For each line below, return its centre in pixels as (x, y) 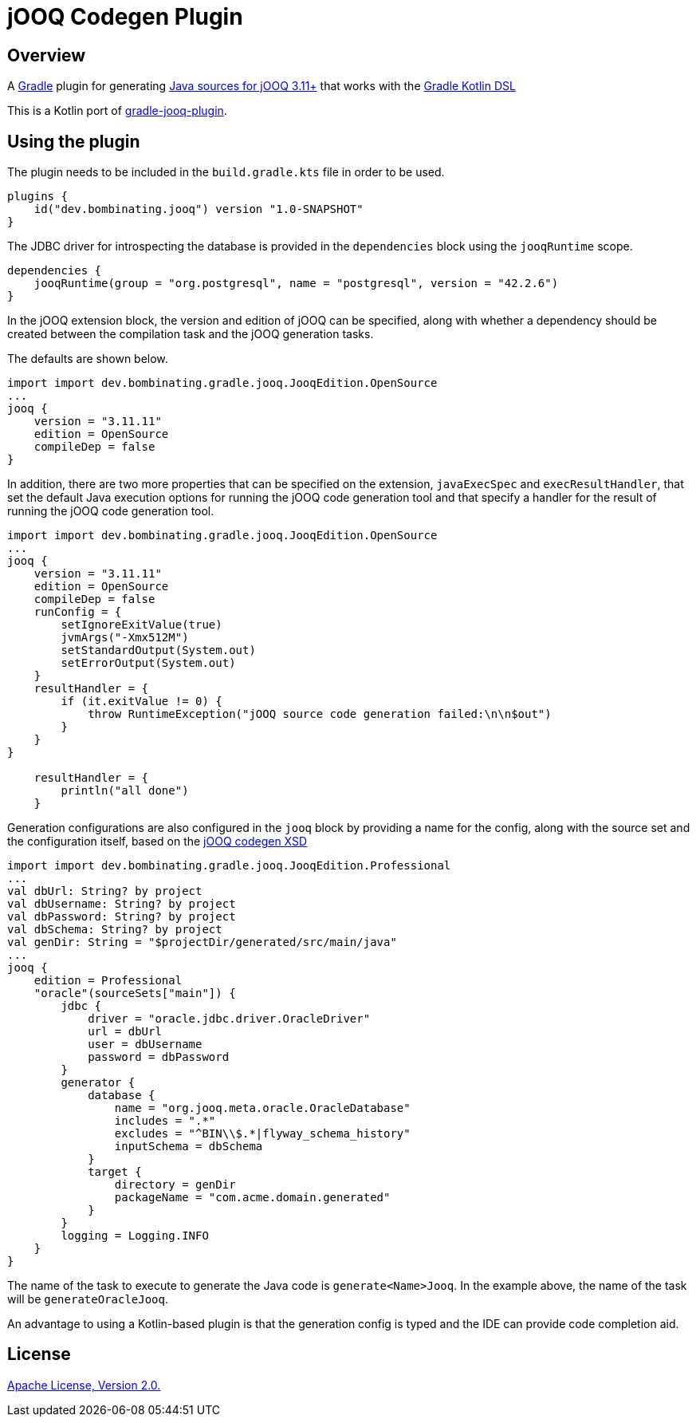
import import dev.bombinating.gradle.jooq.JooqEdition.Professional (229, 866)
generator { (98, 1083)
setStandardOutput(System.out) (158, 650)
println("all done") (125, 791)
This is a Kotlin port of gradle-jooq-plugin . (117, 111)
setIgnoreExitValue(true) (142, 625)
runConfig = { (78, 612)
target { (115, 1172)
